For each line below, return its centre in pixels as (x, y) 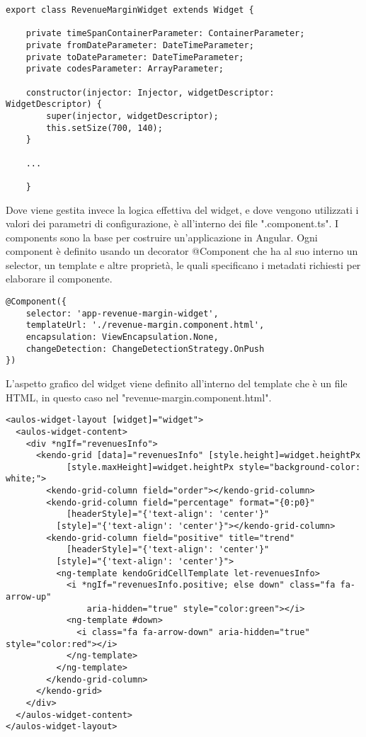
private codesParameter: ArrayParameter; (125, 69)
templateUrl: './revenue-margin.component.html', (145, 325)
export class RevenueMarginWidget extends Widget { (130, 10)
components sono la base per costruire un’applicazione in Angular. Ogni (162, 237)
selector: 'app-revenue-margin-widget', (122, 313)
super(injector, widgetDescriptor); (132, 116)
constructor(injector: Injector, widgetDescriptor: (150, 92)
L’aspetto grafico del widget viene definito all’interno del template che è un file (177, 383)
